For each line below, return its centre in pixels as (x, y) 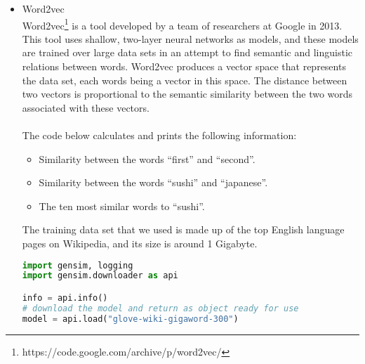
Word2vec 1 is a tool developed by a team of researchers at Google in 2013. (182, 24)
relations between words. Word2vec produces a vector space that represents (184, 66)
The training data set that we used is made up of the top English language (183, 229)
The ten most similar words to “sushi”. (122, 206)
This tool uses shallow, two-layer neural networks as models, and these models (190, 38)
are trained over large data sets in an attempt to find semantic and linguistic (187, 52)
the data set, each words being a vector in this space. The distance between (185, 80)
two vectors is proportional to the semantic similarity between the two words (187, 94)
